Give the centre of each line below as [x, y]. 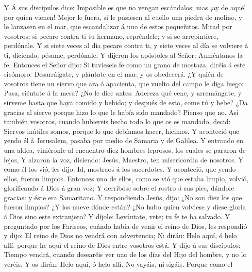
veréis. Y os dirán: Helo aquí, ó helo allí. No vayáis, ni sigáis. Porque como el [118, 264]
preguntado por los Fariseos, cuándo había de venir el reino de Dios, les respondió [126, 226]
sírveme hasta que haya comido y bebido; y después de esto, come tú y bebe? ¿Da [126, 102]
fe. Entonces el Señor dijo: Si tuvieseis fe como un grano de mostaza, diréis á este [125, 64]
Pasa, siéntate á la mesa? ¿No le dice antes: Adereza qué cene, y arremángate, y [123, 93]
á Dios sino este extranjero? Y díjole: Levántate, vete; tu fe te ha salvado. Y [117, 216]
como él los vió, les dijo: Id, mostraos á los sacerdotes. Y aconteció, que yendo [120, 169]
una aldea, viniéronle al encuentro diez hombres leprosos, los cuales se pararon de [125, 150]
